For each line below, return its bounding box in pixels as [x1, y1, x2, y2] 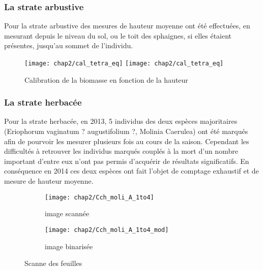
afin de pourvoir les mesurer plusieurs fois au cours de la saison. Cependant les [4, 136, 249, 146]
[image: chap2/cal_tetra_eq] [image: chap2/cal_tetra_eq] [24, 60, 224, 67]
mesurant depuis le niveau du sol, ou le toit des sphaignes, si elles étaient [4, 30, 232, 41]
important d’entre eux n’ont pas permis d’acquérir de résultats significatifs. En [4, 155, 249, 166]
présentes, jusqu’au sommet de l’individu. [4, 40, 133, 51]
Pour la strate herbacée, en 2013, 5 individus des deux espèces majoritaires [4, 116, 238, 126]
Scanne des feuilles [24, 258, 82, 268]
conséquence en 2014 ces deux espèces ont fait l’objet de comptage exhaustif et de [4, 165, 259, 176]
